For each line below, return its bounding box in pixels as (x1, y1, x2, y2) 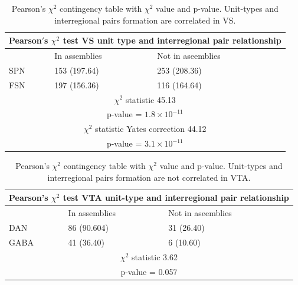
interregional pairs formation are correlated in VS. (54, 14, 236, 26)
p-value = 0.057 (120, 265, 178, 277)
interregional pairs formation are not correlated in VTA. (47, 171, 251, 183)
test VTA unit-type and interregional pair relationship (63, 191, 289, 204)
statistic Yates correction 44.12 (95, 122, 207, 135)
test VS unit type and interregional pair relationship (63, 34, 281, 47)
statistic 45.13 (125, 93, 176, 105)
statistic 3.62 (131, 250, 178, 263)
